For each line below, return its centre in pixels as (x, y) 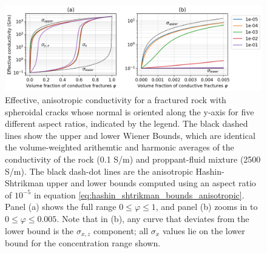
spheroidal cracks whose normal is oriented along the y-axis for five (130, 111)
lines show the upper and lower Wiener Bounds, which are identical (130, 135)
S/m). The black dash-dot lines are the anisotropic (99, 171)
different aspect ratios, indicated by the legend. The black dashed (127, 123)
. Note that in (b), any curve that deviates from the (153, 218)
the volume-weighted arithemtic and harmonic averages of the (120, 147)
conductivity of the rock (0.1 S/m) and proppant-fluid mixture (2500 (133, 159)
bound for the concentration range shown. (83, 243)
